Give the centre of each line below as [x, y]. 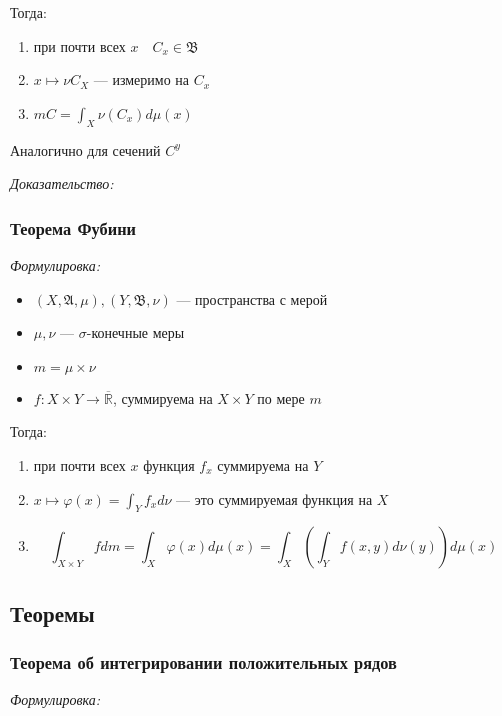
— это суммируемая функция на [274, 498]
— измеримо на [141, 79]
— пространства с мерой [252, 298]
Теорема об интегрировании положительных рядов [203, 662]
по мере [281, 397]
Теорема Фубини [73, 227]
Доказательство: [62, 183]
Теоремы [52, 612]
